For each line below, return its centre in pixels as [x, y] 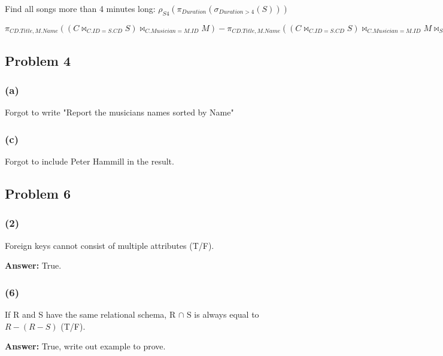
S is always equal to [223, 314]
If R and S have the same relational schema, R [90, 314]
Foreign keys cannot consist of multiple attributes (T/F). [110, 245]
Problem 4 [38, 60]
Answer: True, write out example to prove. [85, 346]
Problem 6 [38, 194]
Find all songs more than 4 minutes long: [80, 8]
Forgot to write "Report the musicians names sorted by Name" [119, 112]
